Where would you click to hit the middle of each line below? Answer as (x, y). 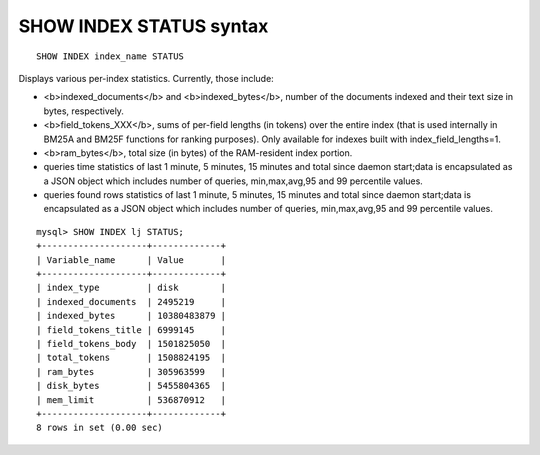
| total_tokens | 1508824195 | (131, 358)
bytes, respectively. (84, 111)
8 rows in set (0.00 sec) (100, 428)
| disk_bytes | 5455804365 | (131, 386)
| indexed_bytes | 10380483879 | (131, 316)
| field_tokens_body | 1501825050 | (131, 343)
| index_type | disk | (131, 288)
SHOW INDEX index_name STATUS (110, 56)
